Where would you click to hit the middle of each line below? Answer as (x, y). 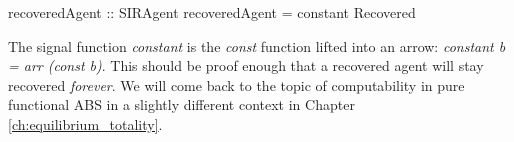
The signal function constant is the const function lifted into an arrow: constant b (257, 45)
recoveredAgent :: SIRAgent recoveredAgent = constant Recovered (212, 12)
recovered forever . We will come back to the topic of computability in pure (236, 84)
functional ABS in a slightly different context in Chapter (181, 104)
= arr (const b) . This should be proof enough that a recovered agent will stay (246, 65)
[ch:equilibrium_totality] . (85, 123)
